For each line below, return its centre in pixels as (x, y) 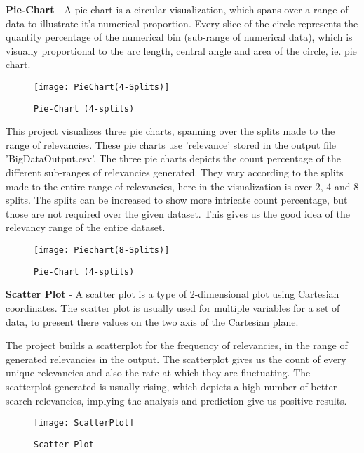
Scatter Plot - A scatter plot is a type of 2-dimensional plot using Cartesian (173, 294)
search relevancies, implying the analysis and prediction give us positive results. (176, 400)
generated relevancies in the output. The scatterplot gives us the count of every (176, 359)
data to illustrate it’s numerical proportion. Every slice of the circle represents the (182, 23)
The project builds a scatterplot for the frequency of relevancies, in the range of (177, 345)
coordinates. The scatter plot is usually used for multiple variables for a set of (173, 307)
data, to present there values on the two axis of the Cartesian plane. (152, 321)
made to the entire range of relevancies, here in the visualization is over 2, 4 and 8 (182, 186)
